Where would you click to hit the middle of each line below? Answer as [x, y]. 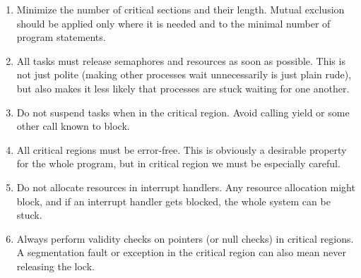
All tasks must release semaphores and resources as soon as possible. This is [181, 60]
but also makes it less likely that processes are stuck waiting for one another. [183, 88]
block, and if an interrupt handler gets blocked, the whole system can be [173, 201]
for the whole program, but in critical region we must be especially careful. [178, 163]
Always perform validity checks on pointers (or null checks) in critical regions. [185, 238]
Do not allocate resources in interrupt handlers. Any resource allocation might [186, 187]
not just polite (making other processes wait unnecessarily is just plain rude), [184, 74]
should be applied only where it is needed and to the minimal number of [173, 23]
